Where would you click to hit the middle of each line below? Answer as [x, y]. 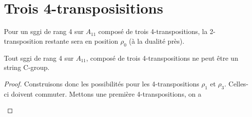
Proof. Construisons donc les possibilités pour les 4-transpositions [102, 83]
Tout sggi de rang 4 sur [39, 58]
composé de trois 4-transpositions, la [153, 31]
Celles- [238, 83]
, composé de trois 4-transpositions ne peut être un [162, 58]
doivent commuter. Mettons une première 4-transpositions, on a [106, 93]
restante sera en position [82, 41]
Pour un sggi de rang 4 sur [44, 31]
